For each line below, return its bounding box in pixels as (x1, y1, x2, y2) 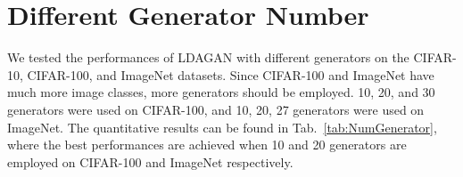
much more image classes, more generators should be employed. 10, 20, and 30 (7, 83, 435, 101)
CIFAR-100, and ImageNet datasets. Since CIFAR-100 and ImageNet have (27, 65, 434, 84)
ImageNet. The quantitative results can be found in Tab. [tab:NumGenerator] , (7, 117, 437, 136)
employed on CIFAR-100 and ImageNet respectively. (7, 152, 294, 171)
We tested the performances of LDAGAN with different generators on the (7, 48, 409, 67)
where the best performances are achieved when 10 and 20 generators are (7, 135, 407, 154)
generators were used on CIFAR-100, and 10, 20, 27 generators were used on (7, 100, 425, 118)
